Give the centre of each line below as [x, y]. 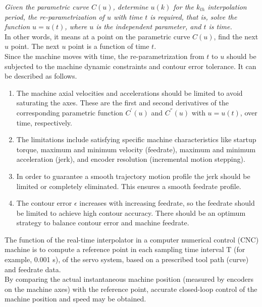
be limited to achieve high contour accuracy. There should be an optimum [131, 212]
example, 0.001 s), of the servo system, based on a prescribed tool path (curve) [127, 259]
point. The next [35, 46]
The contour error [44, 203]
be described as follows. [41, 76]
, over [249, 112]
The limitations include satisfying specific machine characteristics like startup [136, 139]
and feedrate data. [33, 269]
